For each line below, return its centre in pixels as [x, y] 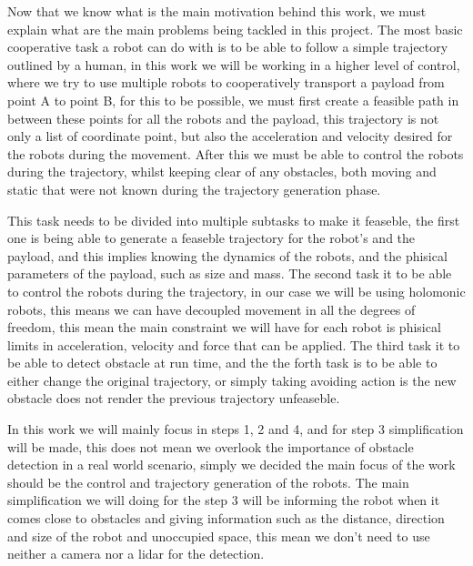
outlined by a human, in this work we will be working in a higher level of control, [234, 64]
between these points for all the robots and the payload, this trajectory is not [223, 118]
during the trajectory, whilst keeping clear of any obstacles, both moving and [222, 172]
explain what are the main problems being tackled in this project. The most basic [235, 29]
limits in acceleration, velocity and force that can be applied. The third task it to [234, 344]
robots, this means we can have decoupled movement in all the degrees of [211, 309]
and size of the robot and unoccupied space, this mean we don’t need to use [219, 536]
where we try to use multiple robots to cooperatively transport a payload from [226, 82]
